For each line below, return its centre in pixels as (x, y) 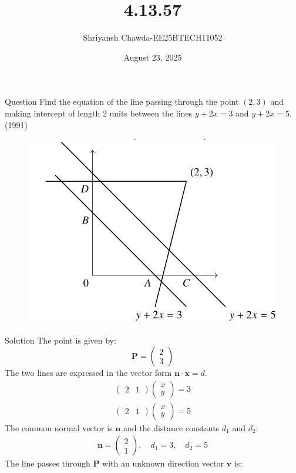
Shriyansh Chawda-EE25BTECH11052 (153, 37)
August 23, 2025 (153, 57)
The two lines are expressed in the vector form (88, 372)
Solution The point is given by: (60, 340)
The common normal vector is (59, 427)
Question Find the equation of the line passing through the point (122, 101)
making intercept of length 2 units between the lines (99, 113)
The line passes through (48, 463)
